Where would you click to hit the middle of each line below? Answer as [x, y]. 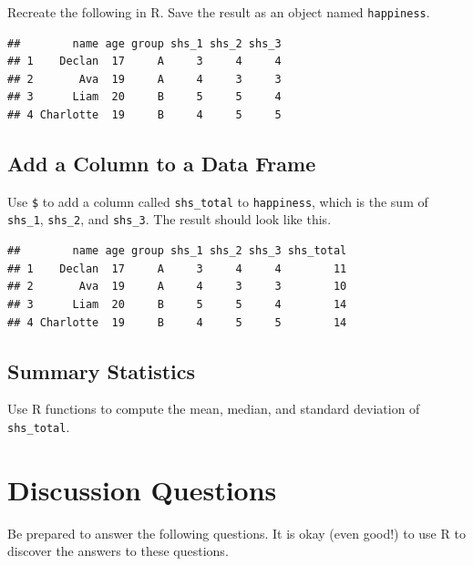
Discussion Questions [142, 489]
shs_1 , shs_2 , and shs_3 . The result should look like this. [170, 219]
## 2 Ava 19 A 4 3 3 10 [177, 287]
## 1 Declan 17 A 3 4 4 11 [177, 268]
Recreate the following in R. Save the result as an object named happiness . [219, 12]
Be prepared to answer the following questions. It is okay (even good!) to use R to [236, 533]
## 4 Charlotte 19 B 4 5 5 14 [177, 322]
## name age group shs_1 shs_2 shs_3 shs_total [177, 251]
